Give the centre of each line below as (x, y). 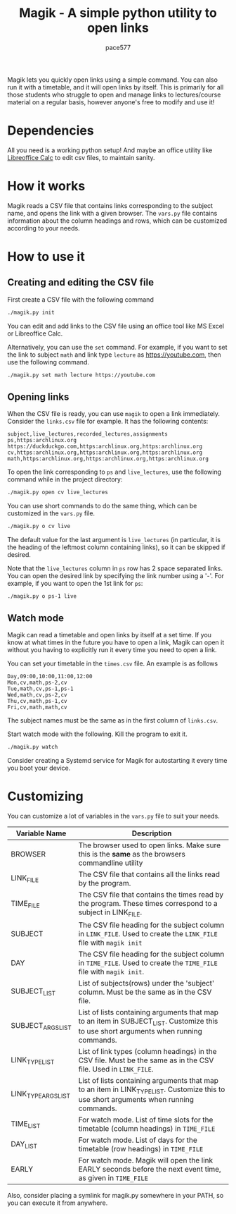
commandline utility (111, 863)
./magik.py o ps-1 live (42, 596)
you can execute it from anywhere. (58, 1203)
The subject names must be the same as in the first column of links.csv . (113, 720)
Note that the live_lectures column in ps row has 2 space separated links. (115, 568)
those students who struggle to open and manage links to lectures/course (114, 94)
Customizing (45, 796)
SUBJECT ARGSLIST (41, 1026)
